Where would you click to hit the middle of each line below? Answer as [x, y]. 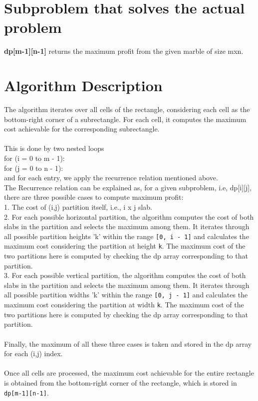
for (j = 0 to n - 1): [34, 168]
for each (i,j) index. [33, 353]
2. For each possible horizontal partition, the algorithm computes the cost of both [129, 216]
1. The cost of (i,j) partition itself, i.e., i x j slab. [78, 206]
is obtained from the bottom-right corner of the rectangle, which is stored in [121, 382]
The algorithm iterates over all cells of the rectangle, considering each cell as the [127, 109]
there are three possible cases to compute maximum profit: [94, 197]
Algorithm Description [83, 85]
